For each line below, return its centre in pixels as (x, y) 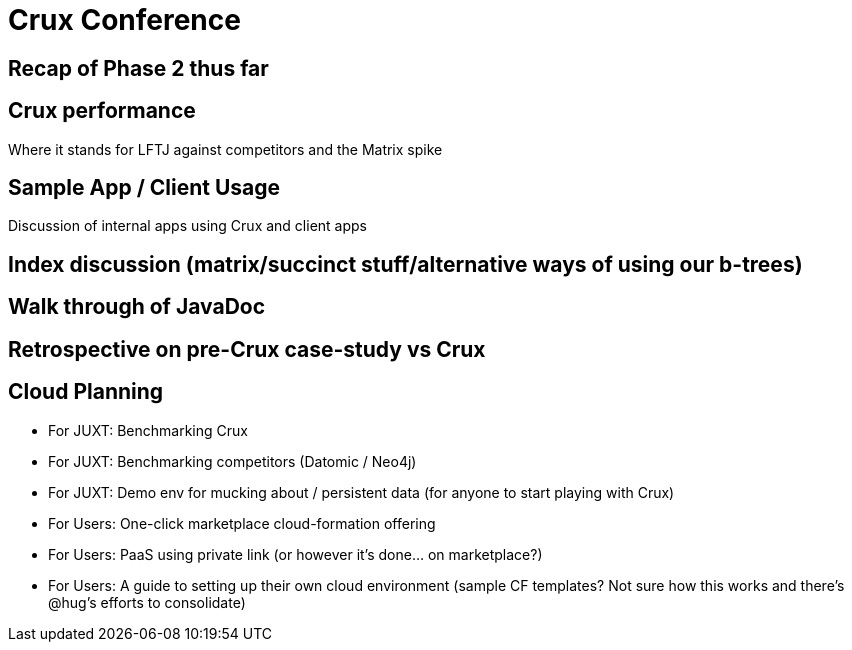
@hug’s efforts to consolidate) (147, 602)
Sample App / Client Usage (144, 188)
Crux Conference (124, 20)
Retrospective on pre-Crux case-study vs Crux (247, 349)
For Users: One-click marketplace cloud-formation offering (242, 523)
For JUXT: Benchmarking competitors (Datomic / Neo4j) (232, 461)
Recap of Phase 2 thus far (138, 68)
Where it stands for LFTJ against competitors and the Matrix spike (225, 149)
